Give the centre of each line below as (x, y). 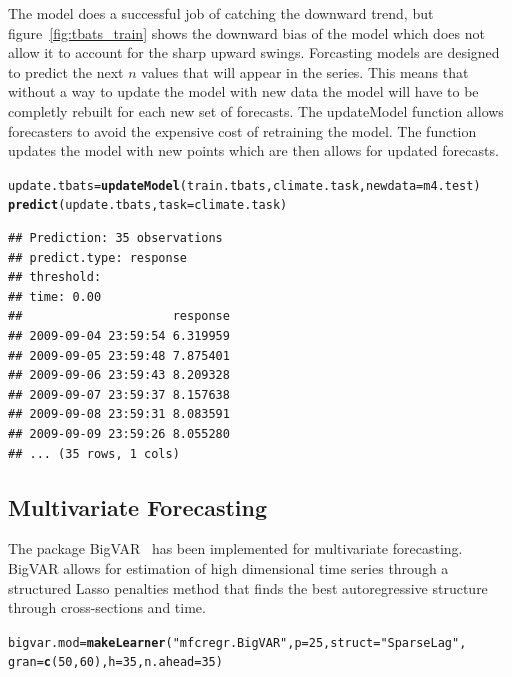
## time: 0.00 (55, 296)
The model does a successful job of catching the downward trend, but (221, 13)
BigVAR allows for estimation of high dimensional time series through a (228, 567)
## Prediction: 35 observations (115, 238)
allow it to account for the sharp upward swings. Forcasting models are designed (254, 52)
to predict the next (66, 71)
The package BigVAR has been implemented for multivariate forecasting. (235, 548)
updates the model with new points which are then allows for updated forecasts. (253, 150)
